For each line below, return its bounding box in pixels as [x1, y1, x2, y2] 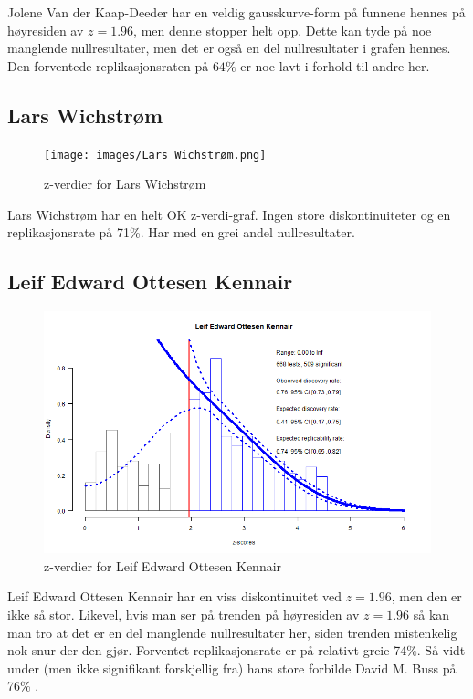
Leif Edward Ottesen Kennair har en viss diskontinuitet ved [7, 587, 342, 606]
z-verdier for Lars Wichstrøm [44, 174, 206, 193]
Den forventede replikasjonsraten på [7, 56, 209, 75]
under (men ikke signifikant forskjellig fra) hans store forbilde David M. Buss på [7, 658, 457, 677]
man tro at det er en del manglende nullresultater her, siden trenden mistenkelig [7, 622, 457, 642]
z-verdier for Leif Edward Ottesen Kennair [44, 556, 282, 575]
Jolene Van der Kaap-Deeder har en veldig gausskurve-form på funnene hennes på [7, 3, 466, 21]
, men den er [391, 587, 462, 606]
